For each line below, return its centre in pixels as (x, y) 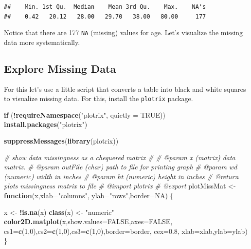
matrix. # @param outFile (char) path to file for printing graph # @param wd (121, 167)
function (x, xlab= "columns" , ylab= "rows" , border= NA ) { (89, 196)
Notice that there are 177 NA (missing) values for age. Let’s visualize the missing (124, 32)
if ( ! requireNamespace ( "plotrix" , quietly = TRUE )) (85, 114)
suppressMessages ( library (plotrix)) (61, 141)
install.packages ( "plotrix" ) (46, 124)
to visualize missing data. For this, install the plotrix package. (99, 98)
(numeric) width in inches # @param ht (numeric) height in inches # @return (121, 176)
